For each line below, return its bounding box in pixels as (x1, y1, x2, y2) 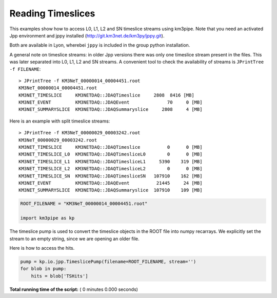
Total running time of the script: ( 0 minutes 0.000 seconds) (9, 286, 138, 292)
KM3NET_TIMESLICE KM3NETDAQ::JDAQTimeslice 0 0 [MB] (18, 144, 203, 150)
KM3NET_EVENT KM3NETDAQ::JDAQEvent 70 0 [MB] (18, 100, 203, 105)
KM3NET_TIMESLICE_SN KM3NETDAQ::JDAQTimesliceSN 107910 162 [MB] (18, 173, 203, 179)
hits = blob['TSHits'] (31, 273, 88, 279)
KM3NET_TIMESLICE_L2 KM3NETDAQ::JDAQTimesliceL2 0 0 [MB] (18, 166, 203, 172)
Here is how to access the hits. (9, 245, 75, 251)
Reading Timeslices (9, 8, 95, 19)
